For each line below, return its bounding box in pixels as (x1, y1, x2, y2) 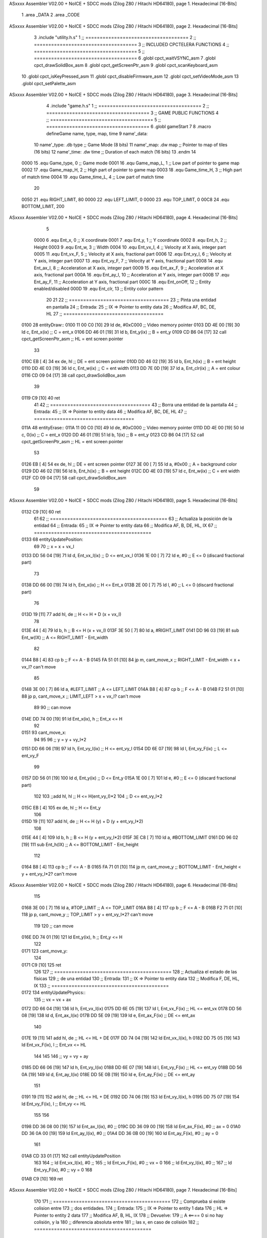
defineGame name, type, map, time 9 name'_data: (46, 130, 148, 136)
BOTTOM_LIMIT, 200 (21, 203, 65, 209)
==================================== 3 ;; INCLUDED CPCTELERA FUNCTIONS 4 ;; (34, 41, 229, 47)
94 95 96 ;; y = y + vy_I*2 (34, 736, 87, 742)
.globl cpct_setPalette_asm (21, 80, 76, 86)
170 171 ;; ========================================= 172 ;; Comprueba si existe (34, 1198, 226, 1204)
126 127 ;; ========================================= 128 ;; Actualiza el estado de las (34, 969, 237, 975)
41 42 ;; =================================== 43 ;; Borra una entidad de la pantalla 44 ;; (34, 402, 238, 408)
